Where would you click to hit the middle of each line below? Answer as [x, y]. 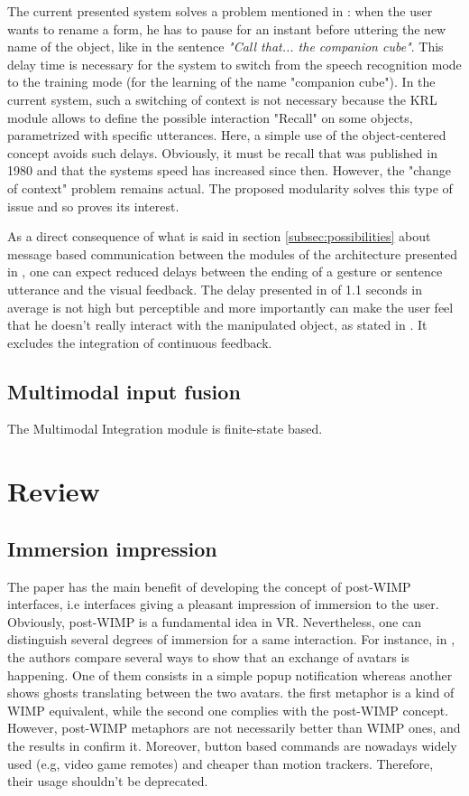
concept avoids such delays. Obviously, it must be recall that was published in [222, 152]
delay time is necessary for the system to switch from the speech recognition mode [234, 64]
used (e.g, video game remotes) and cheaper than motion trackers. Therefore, [221, 763]
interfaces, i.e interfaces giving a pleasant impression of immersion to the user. [223, 604]
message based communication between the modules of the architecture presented [232, 253]
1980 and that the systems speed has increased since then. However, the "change [229, 170]
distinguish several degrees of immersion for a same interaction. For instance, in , [231, 639]
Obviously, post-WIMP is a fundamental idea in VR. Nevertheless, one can [214, 621]
